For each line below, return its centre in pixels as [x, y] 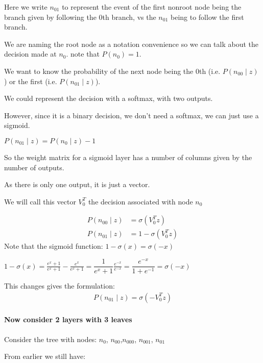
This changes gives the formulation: [59, 286]
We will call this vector [40, 201]
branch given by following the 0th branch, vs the [80, 17]
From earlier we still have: [45, 356]
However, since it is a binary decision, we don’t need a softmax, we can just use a [131, 115]
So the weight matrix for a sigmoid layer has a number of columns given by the [128, 157]
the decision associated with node [140, 201]
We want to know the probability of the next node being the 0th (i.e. [112, 71]
